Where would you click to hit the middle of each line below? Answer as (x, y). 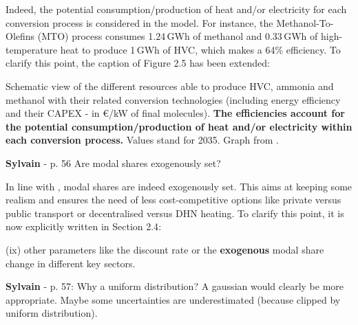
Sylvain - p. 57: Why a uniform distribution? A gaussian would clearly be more (175, 286)
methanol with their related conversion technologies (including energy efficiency (173, 99)
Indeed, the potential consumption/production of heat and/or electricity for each (176, 9)
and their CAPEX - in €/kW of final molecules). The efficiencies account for (175, 113)
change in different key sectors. (71, 263)
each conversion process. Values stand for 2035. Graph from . (142, 140)
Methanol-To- (305, 22)
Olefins (20, 36)
